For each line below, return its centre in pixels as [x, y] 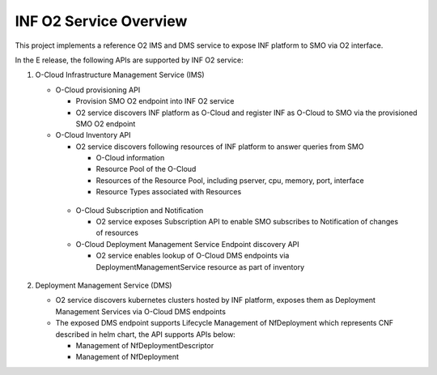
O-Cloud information [130, 158]
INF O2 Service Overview [101, 21]
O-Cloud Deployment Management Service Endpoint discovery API [187, 244]
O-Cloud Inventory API [93, 135]
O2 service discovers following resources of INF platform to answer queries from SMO [220, 147]
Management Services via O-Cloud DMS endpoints [141, 311]
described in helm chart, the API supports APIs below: [146, 334]
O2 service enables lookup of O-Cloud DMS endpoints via [193, 256]
